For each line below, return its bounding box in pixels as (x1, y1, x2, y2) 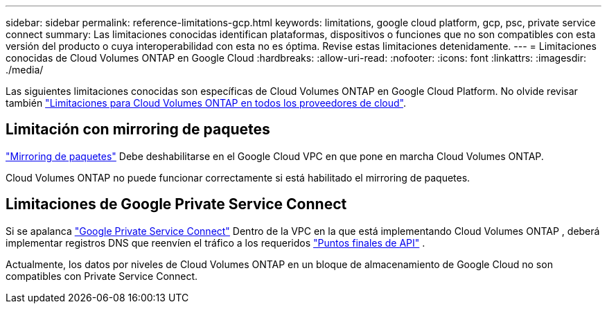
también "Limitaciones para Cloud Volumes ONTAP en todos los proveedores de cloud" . (6, 97, 406, 109)
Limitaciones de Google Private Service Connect (6, 195, 347, 213)
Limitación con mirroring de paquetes (6, 121, 270, 139)
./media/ (6, 64, 44, 76)
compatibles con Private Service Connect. (6, 270, 198, 282)
